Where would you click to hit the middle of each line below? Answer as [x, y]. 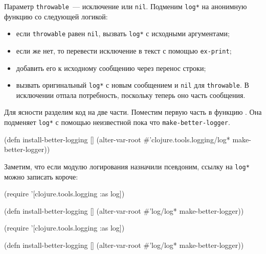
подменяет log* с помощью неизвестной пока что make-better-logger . [117, 122]
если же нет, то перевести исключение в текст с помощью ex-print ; [124, 50]
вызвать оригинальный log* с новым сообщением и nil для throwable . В [132, 85]
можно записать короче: [41, 176]
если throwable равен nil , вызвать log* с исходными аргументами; [123, 33]
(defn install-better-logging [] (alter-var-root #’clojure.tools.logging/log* [117, 139]
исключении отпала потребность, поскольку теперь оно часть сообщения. [131, 95]
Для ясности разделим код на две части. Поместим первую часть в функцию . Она [133, 112]
